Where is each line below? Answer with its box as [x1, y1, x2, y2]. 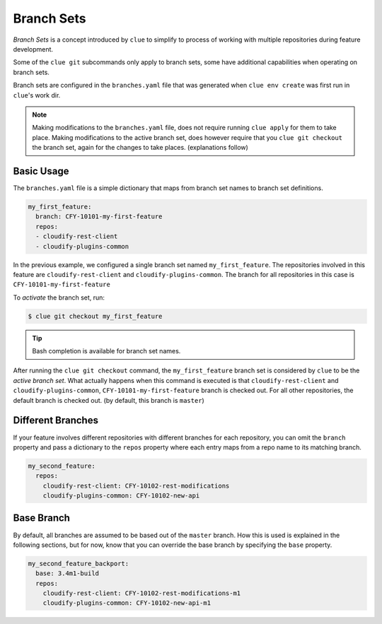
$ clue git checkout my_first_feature [28, 312, 163, 320]
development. [13, 45, 53, 53]
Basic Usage [13, 165, 69, 177]
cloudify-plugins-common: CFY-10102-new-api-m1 [42, 599, 212, 607]
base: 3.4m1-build [35, 570, 99, 577]
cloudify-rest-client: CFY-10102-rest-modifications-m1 [42, 589, 241, 597]
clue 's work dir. [13, 90, 61, 99]
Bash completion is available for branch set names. [32, 347, 181, 355]
